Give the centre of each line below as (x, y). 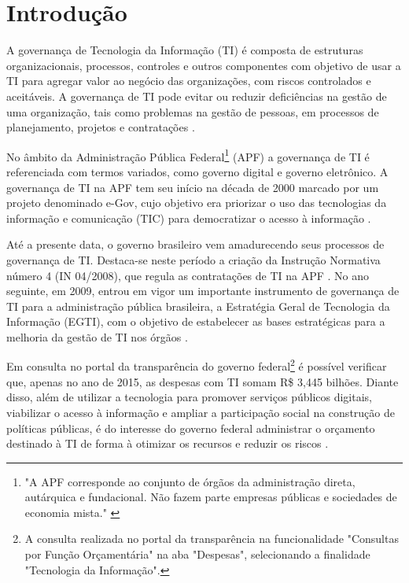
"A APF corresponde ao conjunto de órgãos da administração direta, (190, 481)
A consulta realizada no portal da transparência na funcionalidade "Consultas (212, 539)
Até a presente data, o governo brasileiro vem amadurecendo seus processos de (195, 244)
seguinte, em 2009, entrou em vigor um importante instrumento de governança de (203, 291)
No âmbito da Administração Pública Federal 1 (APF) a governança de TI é (188, 155)
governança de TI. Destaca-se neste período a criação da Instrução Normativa (193, 259)
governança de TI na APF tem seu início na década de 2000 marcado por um (193, 187)
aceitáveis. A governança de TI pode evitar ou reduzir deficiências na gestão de (197, 96)
